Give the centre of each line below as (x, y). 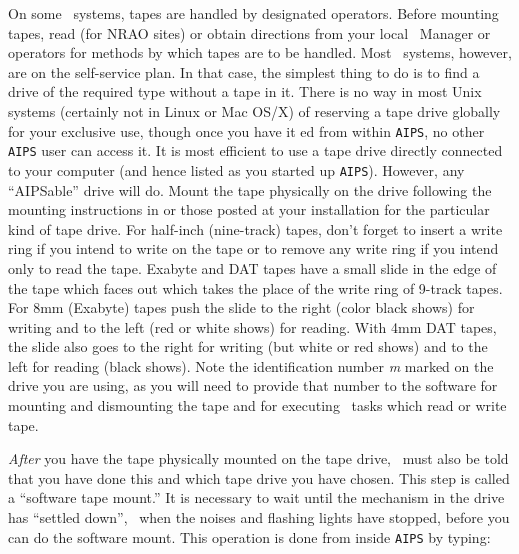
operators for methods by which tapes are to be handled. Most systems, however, (260, 52)
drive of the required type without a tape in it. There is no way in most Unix (245, 91)
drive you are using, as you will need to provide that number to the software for (253, 385)
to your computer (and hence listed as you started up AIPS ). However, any (236, 169)
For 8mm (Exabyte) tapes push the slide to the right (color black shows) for (241, 307)
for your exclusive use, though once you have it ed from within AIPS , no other (246, 130)
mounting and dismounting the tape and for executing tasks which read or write (257, 405)
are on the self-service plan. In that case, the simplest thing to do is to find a (244, 71)
